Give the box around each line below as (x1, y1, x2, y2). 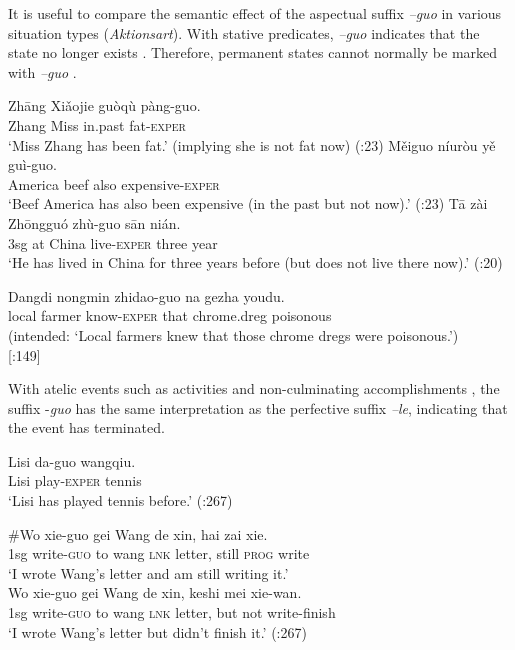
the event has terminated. (8, 417, 165, 438)
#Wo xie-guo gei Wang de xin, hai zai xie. (8, 523, 268, 544)
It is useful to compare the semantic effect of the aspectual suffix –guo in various (8, 3, 502, 23)
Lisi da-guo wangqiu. (8, 450, 136, 471)
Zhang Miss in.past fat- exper (8, 114, 186, 135)
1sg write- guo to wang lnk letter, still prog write (8, 543, 310, 564)
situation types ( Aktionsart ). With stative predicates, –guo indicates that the (8, 22, 480, 43)
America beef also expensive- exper (8, 173, 220, 194)
